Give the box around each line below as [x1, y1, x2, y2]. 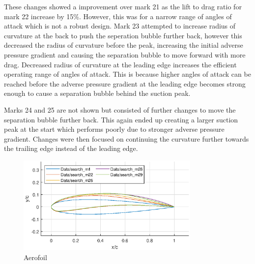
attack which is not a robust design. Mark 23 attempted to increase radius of [4, 21, 236, 31]
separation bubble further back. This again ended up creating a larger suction [4, 114, 238, 124]
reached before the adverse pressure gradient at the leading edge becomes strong [4, 78, 246, 88]
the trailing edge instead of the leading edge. [4, 143, 138, 153]
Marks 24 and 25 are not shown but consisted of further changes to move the [4, 104, 236, 115]
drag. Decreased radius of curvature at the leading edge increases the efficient [4, 59, 237, 69]
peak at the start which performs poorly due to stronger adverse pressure [4, 124, 225, 134]
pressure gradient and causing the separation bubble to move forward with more [4, 49, 246, 59]
